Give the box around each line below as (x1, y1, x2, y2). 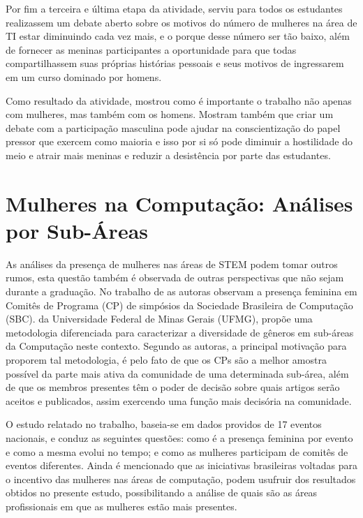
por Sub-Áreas (6, 216, 149, 244)
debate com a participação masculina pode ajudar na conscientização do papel (6, 120, 341, 135)
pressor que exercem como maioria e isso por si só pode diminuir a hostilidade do (6, 134, 353, 149)
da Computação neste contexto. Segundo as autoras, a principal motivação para (6, 339, 347, 353)
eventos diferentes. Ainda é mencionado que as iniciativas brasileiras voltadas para (6, 458, 357, 473)
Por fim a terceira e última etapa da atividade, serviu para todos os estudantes (6, 1, 343, 15)
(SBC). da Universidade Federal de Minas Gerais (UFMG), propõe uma (6, 311, 313, 326)
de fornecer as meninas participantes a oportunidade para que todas (6, 42, 297, 57)
